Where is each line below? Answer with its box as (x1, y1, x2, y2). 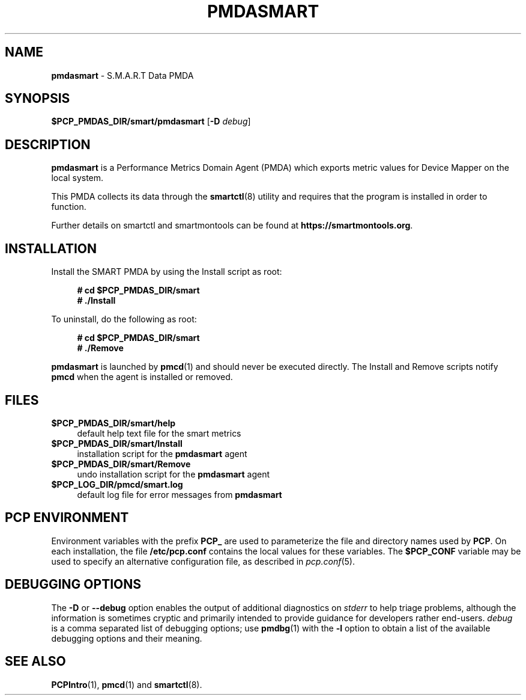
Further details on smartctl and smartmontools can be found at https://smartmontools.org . (51, 220, 413, 231)
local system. (51, 173, 104, 183)
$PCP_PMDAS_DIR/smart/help (51, 417, 175, 428)
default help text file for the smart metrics (77, 428, 241, 438)
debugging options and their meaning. (51, 633, 202, 643)
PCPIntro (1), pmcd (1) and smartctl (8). (51, 679, 202, 690)
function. (51, 201, 86, 212)
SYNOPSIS (5, 91, 70, 106)
